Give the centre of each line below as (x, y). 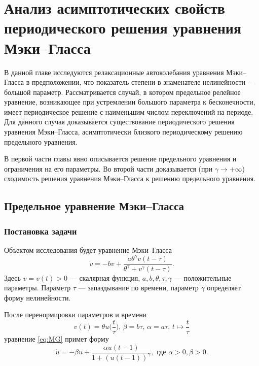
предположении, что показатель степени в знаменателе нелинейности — (143, 82)
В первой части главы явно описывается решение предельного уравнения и (120, 159)
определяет (224, 288)
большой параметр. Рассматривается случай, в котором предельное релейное (122, 92)
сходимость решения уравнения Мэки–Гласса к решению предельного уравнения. (130, 178)
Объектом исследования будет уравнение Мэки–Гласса (88, 250)
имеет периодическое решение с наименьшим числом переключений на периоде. (129, 111)
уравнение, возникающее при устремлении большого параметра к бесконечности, (130, 102)
